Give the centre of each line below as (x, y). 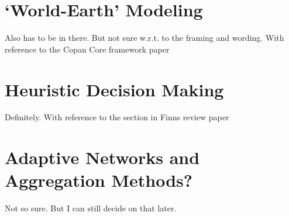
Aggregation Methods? (99, 180)
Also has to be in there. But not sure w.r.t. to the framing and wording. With (144, 38)
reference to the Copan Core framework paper (87, 49)
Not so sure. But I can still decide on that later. (91, 208)
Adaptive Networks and (102, 157)
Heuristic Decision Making (114, 89)
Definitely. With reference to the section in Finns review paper (117, 117)
